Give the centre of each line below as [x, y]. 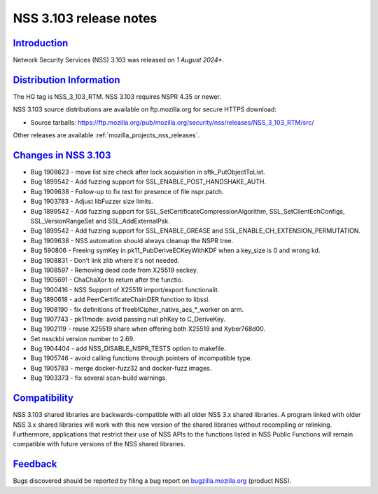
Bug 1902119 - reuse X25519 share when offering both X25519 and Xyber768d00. [148, 329]
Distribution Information [66, 80]
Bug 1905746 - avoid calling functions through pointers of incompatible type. [141, 358]
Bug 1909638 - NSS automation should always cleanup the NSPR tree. [132, 240]
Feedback [35, 464]
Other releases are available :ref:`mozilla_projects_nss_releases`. [106, 135]
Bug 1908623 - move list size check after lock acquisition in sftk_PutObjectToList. [148, 172]
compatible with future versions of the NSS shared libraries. [99, 444]
